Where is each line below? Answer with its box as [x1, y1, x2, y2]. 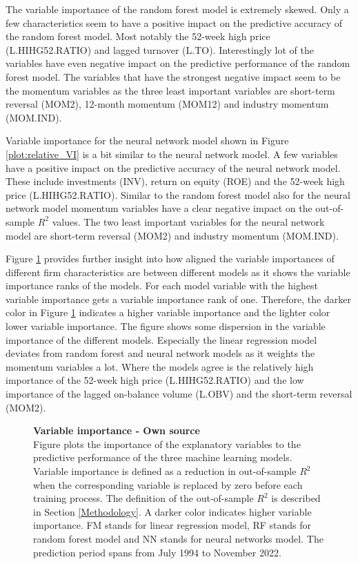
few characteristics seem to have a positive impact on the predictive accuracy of [6, 15, 343, 30]
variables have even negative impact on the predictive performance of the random [6, 56, 350, 70]
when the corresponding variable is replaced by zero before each [33, 477, 303, 492]
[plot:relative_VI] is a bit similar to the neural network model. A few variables [6, 146, 338, 161]
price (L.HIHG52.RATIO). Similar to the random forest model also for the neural [6, 187, 350, 202]
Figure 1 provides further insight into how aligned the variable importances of [6, 251, 335, 266]
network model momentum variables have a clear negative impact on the [6, 201, 312, 215]
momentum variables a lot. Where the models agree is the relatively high [6, 359, 314, 373]
